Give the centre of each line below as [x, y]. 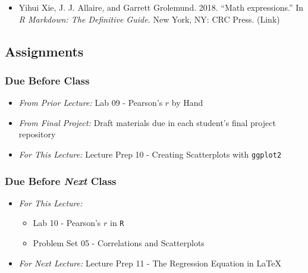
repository [37, 134]
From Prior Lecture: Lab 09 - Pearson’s [91, 103]
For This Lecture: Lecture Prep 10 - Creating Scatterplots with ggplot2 [150, 154]
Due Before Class [47, 80]
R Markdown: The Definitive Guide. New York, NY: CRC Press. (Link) [149, 19]
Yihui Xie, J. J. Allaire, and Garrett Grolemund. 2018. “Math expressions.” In [161, 7]
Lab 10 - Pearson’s [67, 223]
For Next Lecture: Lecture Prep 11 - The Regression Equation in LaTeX [150, 263]
